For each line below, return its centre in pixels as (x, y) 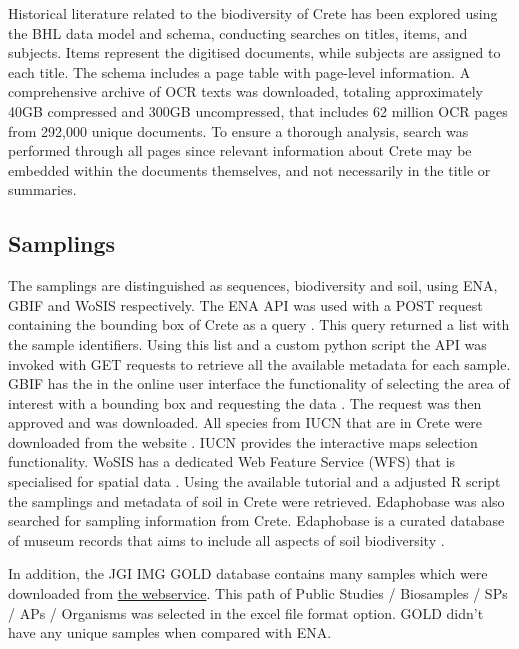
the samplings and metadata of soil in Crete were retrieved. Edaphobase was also (256, 500)
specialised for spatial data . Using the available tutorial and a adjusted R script (254, 481)
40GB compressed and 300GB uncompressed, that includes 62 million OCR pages (258, 110)
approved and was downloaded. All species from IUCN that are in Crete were (245, 422)
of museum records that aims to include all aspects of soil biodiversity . (226, 539)
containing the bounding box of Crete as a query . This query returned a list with (259, 324)
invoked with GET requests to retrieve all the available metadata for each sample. (259, 363)
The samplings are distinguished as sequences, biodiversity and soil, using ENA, (253, 285)
